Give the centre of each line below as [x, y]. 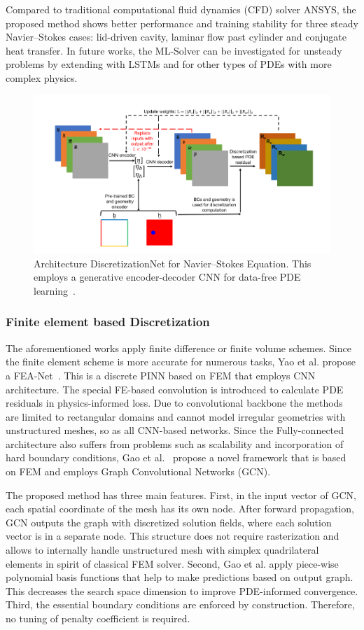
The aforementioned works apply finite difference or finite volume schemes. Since [178, 348]
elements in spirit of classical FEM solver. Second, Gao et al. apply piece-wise [172, 563]
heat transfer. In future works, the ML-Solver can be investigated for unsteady [174, 50]
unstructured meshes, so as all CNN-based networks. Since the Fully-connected [175, 430]
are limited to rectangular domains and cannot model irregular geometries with [176, 416]
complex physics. [42, 77]
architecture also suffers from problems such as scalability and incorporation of [175, 443]
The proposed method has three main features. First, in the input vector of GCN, [181, 495]
